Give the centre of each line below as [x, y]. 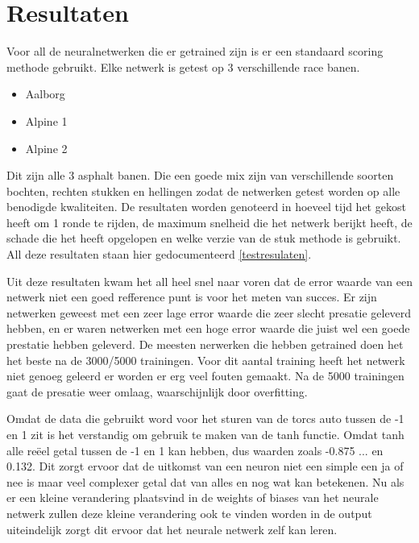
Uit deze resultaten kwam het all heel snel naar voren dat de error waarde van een [209, 281]
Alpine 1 [46, 120]
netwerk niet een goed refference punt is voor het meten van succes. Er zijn [192, 297]
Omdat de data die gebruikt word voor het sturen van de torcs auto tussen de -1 [205, 419]
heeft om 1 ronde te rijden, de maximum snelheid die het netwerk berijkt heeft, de [209, 222]
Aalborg [45, 94]
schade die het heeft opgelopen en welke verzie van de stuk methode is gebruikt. [204, 238]
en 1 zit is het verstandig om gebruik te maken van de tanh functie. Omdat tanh [205, 434]
